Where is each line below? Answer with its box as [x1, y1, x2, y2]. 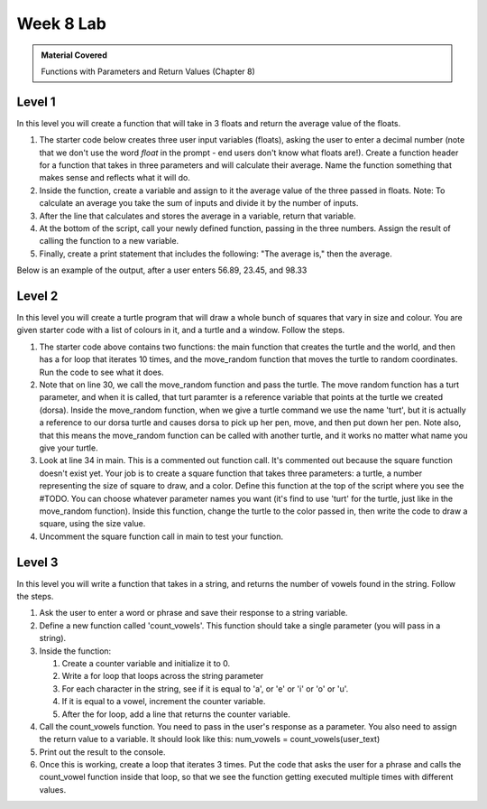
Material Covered [41, 50, 107, 60]
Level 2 [16, 288, 59, 303]
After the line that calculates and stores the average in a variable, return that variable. [39, 210, 356, 221]
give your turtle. [39, 442, 98, 453]
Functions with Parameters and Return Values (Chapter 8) [41, 66, 256, 77]
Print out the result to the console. [39, 746, 166, 758]
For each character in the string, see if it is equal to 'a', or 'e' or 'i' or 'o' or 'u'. [61, 683, 349, 694]
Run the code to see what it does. [39, 367, 164, 377]
